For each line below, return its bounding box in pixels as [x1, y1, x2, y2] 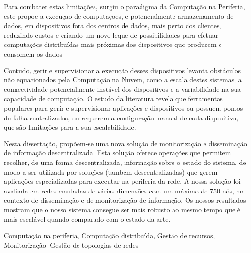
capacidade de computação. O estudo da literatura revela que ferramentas [4, 93, 223, 104]
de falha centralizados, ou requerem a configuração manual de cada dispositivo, [4, 112, 238, 122]
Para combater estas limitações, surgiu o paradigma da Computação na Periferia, [4, 1, 245, 11]
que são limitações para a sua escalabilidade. [4, 122, 136, 132]
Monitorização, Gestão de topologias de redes [4, 239, 139, 250]
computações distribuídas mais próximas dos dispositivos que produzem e [4, 39, 222, 49]
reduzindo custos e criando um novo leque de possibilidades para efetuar [4, 30, 219, 40]
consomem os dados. [4, 48, 64, 59]
